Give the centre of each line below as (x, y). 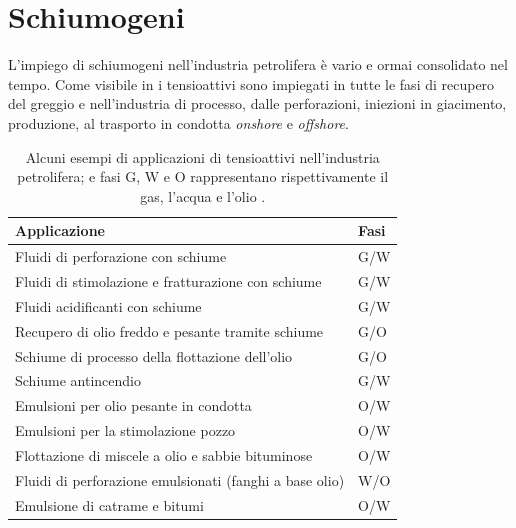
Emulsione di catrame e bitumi (109, 504)
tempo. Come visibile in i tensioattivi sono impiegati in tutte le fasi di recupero (251, 83)
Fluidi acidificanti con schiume (108, 305)
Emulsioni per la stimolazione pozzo (125, 430)
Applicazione (60, 230)
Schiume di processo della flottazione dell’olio (154, 355)
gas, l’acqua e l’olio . (203, 195)
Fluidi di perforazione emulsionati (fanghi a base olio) (180, 479)
